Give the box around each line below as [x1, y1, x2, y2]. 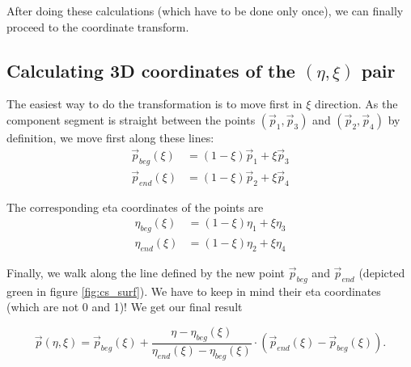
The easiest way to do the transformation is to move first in [6, 95, 303, 112]
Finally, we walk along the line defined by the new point [6, 264, 285, 281]
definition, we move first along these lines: [6, 129, 214, 146]
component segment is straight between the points [6, 111, 256, 128]
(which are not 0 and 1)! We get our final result [6, 298, 243, 315]
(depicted [358, 264, 405, 281]
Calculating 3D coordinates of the [6, 57, 295, 82]
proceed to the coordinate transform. [6, 18, 189, 35]
